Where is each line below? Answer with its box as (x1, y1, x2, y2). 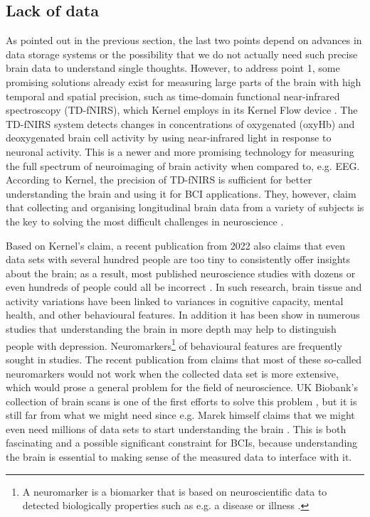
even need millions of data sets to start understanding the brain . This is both (6, 421, 347, 436)
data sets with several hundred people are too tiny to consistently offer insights (6, 252, 351, 267)
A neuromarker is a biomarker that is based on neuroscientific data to (22, 484, 327, 499)
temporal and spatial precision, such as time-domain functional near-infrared (6, 88, 340, 103)
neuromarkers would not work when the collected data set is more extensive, (6, 366, 339, 380)
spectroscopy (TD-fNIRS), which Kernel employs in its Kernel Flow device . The (6, 102, 358, 117)
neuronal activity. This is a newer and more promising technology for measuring (6, 144, 354, 159)
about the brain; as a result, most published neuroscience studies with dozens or (6, 265, 356, 280)
